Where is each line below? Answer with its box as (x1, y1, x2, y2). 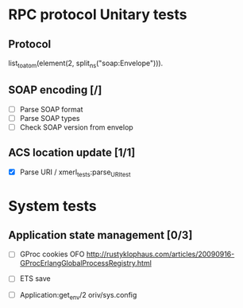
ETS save (19, 274, 51, 283)
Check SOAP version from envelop (19, 122, 133, 132)
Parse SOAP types (19, 113, 80, 123)
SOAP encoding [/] (8, 84, 102, 97)
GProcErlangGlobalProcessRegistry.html (19, 259, 152, 268)
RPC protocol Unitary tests (8, 6, 187, 24)
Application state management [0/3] (8, 228, 193, 242)
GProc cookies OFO (19, 249, 85, 259)
